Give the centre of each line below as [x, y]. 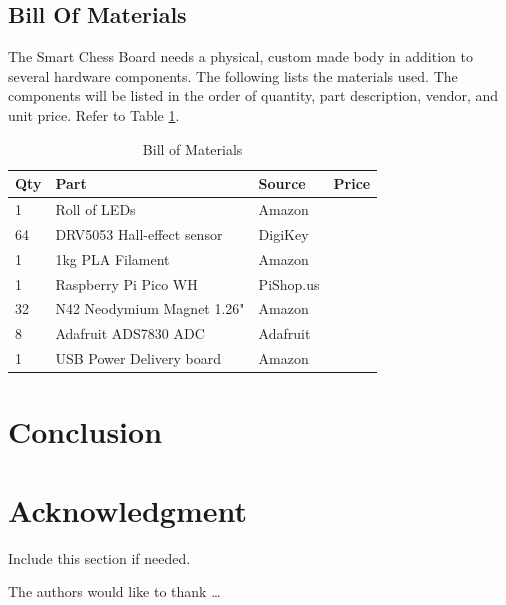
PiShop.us [289, 283]
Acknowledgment [127, 509]
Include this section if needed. [99, 557]
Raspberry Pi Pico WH [126, 283]
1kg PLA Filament [112, 258]
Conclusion [85, 431]
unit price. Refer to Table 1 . [94, 114]
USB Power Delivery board [138, 358]
